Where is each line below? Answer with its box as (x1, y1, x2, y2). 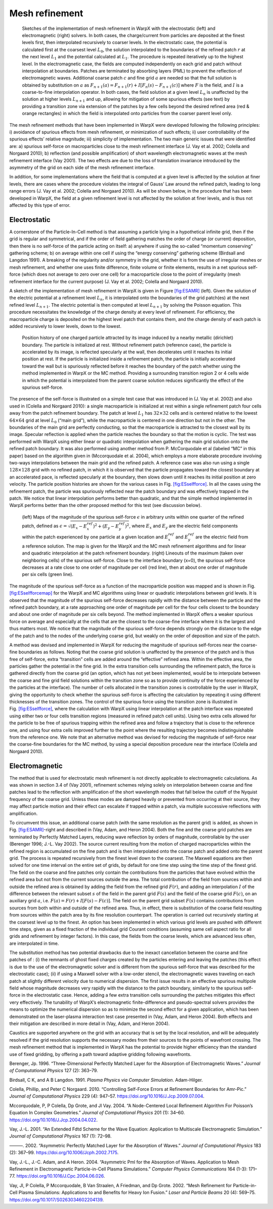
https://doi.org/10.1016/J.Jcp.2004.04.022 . (9, 1117, 98, 1123)
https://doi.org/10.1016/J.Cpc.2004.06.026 (16, 1173, 104, 1179)
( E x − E (70, 523, 87, 530)
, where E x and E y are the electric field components (129, 523, 238, 530)
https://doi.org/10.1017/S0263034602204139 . (9, 1196, 104, 1202)
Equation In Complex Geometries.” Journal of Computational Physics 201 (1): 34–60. (9, 1110, 185, 1116)
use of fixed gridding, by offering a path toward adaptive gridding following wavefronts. (9, 1051, 192, 1057)
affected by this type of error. (9, 202, 71, 208)
